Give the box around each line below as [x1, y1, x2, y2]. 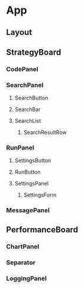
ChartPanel [6, 242, 40, 251]
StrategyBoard [6, 47, 62, 57]
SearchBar [14, 106, 41, 113]
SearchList [14, 117, 41, 124]
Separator [6, 258, 35, 267]
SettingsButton [14, 157, 51, 164]
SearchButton [14, 94, 49, 101]
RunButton [14, 168, 41, 175]
